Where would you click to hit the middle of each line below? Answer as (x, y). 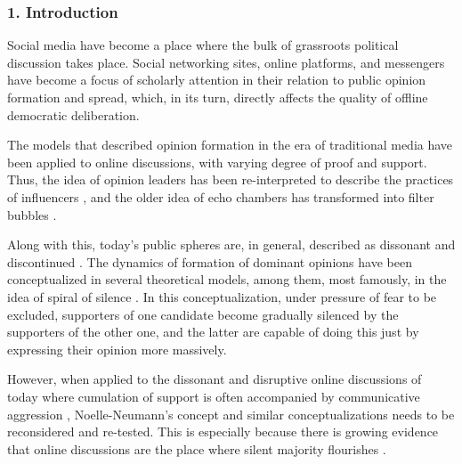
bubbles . (32, 214)
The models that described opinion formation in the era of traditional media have (230, 145)
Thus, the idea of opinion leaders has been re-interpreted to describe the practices (231, 179)
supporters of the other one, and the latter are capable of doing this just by (213, 332)
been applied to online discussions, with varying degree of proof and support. (217, 162)
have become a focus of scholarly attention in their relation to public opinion (217, 80)
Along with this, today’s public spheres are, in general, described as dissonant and (231, 244)
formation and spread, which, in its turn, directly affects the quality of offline (218, 97)
